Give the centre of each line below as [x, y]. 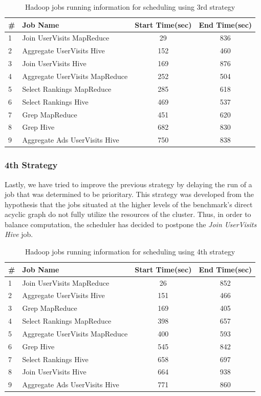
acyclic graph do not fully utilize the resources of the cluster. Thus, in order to [128, 214]
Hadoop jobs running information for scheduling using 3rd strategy [130, 7]
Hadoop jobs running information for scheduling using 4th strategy [130, 252]
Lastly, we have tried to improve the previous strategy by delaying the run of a [128, 184]
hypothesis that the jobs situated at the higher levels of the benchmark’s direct [129, 204]
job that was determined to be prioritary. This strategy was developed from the [129, 194]
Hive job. [19, 234]
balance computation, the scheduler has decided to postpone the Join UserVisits [131, 224]
